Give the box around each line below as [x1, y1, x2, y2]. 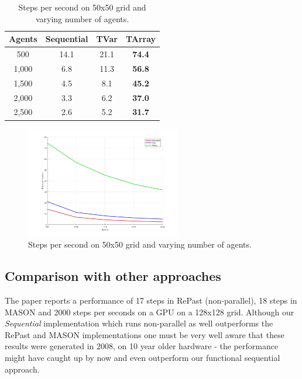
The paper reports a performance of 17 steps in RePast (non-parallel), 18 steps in [5, 294, 297, 307]
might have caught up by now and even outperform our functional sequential [5, 352, 280, 364]
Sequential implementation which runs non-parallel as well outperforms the [5, 317, 273, 329]
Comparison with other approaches [5, 267, 221, 285]
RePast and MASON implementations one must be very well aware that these [5, 328, 284, 340]
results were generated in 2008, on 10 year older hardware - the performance [5, 340, 279, 352]
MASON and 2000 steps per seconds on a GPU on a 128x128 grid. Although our [5, 305, 294, 318]
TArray [125, 33, 156, 45]
